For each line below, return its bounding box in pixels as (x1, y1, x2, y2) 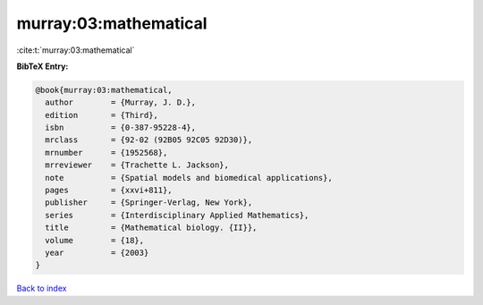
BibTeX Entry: (16, 61, 69, 72)
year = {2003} (45, 248, 149, 258)
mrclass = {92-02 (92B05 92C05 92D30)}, (45, 135, 253, 145)
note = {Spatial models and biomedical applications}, (45, 173, 333, 182)
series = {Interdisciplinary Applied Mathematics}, (45, 210, 309, 220)
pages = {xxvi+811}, (45, 185, 174, 196)
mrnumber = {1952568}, (45, 148, 168, 157)
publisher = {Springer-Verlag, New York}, (45, 198, 253, 208)
